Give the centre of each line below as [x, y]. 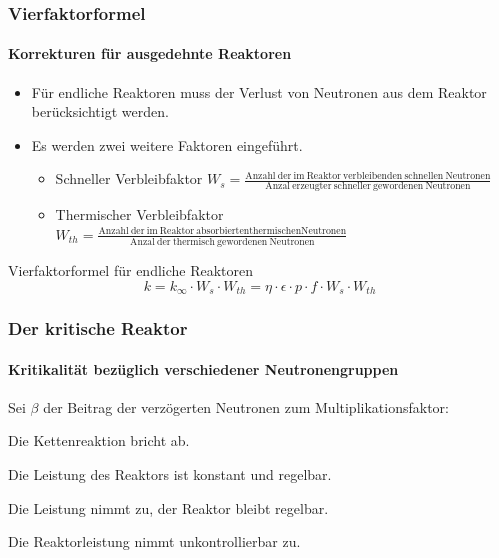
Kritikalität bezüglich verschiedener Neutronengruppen [203, 368]
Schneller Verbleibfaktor [129, 178]
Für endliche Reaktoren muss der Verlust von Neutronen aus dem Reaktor [259, 91]
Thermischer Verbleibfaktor [139, 214]
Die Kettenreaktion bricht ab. [99, 440]
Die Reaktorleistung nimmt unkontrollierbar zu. [154, 541]
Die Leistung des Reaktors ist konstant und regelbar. [170, 474]
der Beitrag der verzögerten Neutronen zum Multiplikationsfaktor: [246, 406]
